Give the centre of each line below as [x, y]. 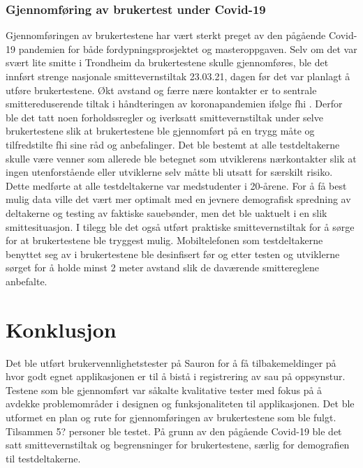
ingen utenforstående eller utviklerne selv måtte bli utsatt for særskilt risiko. [169, 172]
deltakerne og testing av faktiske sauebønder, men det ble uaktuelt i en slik [166, 212]
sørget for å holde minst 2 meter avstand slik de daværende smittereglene [162, 267]
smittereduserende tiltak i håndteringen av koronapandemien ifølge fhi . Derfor [174, 104]
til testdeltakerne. [43, 458]
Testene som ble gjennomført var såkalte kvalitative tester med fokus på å [164, 390]
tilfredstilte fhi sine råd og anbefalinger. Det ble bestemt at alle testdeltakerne [173, 144]
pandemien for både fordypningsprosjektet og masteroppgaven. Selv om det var [188, 48]
